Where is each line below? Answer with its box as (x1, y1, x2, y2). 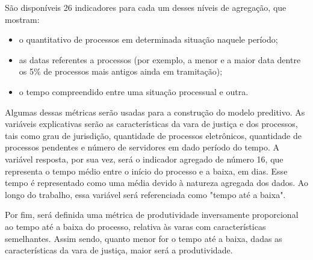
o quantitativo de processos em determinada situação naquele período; (19, 33, 278, 46)
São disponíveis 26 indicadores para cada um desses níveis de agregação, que (5, 1, 287, 13)
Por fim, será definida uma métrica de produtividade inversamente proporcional (5, 208, 299, 221)
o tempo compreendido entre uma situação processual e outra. (19, 85, 249, 97)
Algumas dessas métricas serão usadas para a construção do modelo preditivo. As (5, 105, 305, 118)
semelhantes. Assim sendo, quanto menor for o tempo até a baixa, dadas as (5, 232, 282, 244)
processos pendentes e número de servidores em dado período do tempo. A (5, 141, 280, 153)
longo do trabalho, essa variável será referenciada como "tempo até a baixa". (5, 188, 286, 200)
